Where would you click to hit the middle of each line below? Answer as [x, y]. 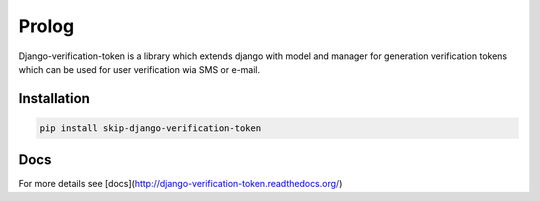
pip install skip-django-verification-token [150, 128]
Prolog [46, 26]
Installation [54, 98]
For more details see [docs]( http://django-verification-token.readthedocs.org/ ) [180, 184]
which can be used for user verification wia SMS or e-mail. [139, 69]
